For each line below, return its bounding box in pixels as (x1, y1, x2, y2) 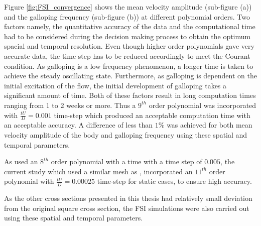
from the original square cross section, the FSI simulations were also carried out (4, 202, 249, 213)
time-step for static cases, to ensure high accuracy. (97, 176, 252, 186)
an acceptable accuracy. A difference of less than (4, 120, 153, 130)
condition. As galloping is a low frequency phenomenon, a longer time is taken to (4, 60, 253, 71)
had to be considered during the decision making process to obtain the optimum (4, 31, 251, 41)
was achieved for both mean (167, 120, 252, 130)
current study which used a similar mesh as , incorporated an (4, 166, 193, 176)
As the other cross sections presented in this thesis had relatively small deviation (4, 193, 252, 203)
